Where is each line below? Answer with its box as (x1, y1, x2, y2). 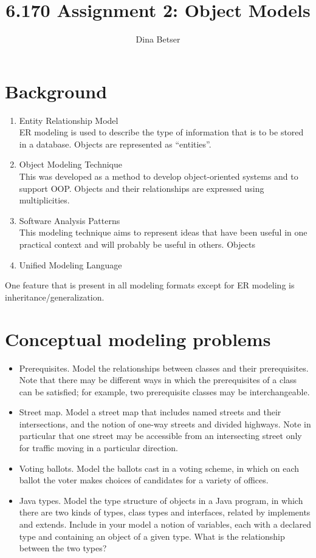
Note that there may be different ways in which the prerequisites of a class (19, 373, 297, 386)
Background (5, 78, 108, 103)
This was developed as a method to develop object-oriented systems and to (19, 170, 298, 183)
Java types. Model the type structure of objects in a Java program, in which (19, 494, 303, 506)
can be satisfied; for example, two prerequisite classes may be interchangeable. (19, 385, 310, 398)
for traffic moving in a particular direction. (19, 441, 178, 454)
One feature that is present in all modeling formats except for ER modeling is (5, 279, 295, 291)
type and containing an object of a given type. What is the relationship (19, 529, 285, 542)
